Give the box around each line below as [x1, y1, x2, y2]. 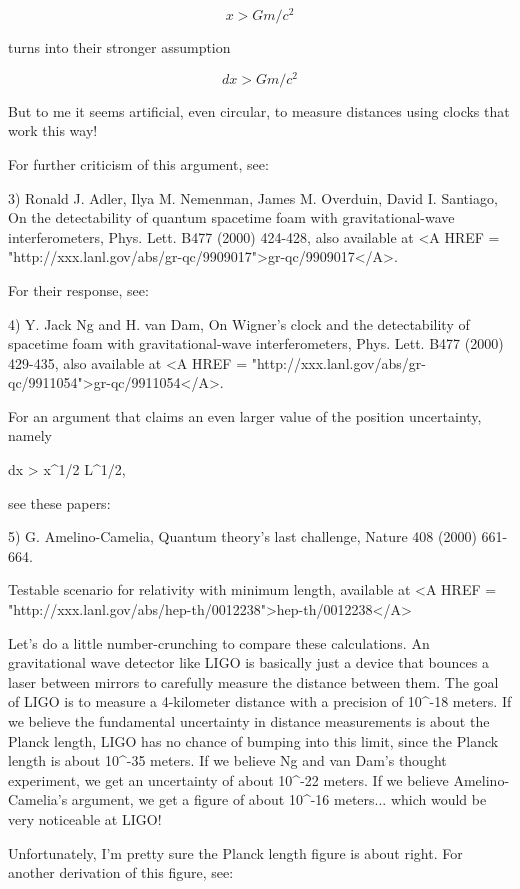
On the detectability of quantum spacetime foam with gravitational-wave [8, 207, 455, 228]
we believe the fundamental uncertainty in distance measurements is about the [8, 711, 490, 731]
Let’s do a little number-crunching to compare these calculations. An [8, 632, 430, 653]
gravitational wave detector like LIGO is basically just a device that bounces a [8, 652, 489, 673]
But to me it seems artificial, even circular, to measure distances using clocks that [8, 100, 510, 121]
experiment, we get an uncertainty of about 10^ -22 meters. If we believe [8, 769, 449, 790]
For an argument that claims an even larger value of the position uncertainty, [8, 405, 482, 426]
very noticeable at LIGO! [8, 808, 162, 829]
